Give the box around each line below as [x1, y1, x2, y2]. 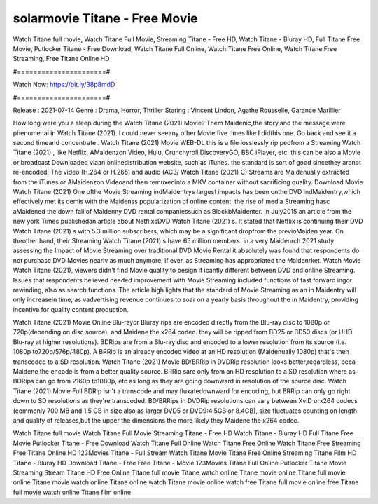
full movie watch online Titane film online [13, 488, 132, 496]
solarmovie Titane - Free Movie [13, 11, 199, 26]
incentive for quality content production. [13, 305, 129, 313]
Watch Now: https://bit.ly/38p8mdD [13, 81, 115, 89]
